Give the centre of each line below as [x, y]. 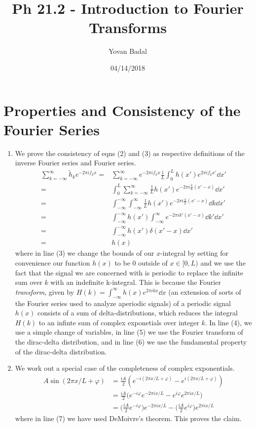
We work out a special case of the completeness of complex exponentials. [125, 368]
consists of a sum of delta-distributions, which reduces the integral [138, 313]
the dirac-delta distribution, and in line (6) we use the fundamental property [131, 342]
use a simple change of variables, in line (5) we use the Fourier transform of [129, 332]
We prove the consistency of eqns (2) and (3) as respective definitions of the [130, 153]
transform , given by [45, 291]
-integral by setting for [195, 253]
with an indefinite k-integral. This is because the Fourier [136, 282]
